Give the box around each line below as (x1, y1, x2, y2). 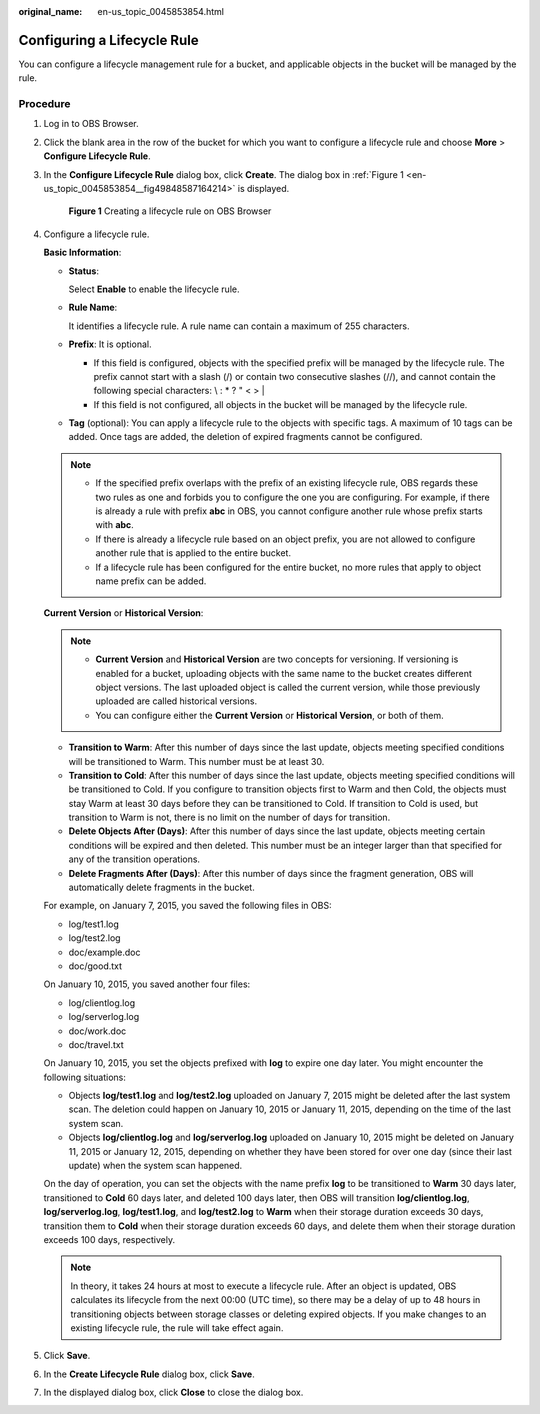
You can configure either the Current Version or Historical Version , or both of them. (95, 709, 444, 721)
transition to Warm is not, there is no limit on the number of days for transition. (68, 811, 391, 824)
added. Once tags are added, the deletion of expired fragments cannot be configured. (68, 431, 423, 443)
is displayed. (237, 183, 290, 194)
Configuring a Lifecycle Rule (18, 31, 199, 49)
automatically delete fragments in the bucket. (68, 881, 255, 894)
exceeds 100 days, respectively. (43, 1234, 175, 1245)
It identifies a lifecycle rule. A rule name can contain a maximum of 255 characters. (68, 320, 410, 332)
